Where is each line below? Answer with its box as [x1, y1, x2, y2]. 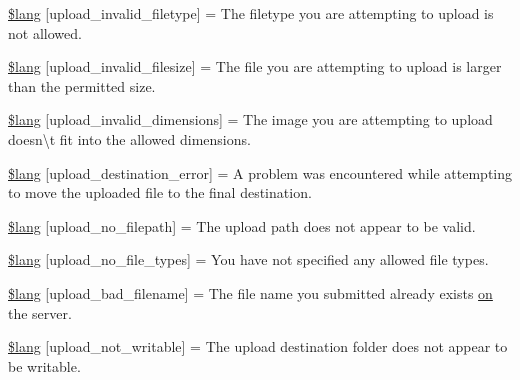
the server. [8, 302, 72, 323]
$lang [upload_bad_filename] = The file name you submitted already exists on [8, 282, 493, 303]
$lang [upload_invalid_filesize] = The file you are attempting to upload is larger [8, 56, 502, 77]
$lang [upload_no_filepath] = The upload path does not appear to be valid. [8, 215, 476, 236]
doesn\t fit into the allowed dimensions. [8, 128, 251, 149]
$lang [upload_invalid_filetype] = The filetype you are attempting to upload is [8, 3, 494, 23]
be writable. [8, 355, 81, 376]
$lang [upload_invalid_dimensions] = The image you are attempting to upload [8, 109, 493, 130]
